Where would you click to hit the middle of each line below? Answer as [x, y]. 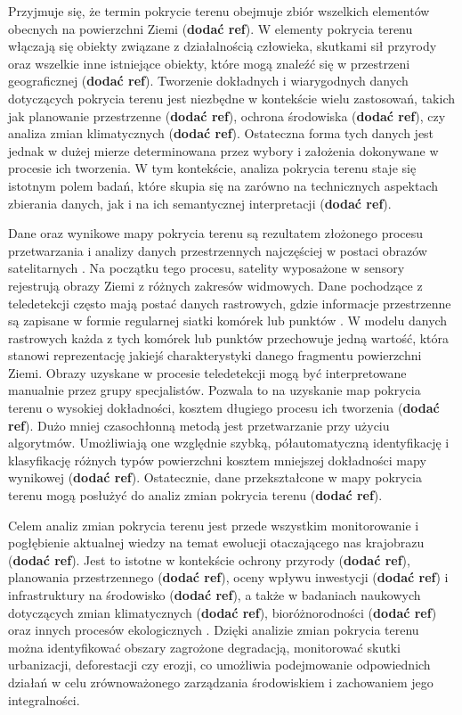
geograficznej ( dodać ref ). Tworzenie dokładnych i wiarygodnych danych [208, 81]
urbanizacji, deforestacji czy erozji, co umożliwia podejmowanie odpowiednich [219, 665]
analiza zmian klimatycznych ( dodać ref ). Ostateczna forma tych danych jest [221, 133]
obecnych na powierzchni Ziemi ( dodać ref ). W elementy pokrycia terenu [211, 28]
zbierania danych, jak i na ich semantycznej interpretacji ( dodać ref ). [200, 203]
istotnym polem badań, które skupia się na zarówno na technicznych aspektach [223, 185]
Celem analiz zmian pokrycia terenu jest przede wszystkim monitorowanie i [214, 525]
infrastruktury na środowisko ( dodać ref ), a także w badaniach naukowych [215, 595]
